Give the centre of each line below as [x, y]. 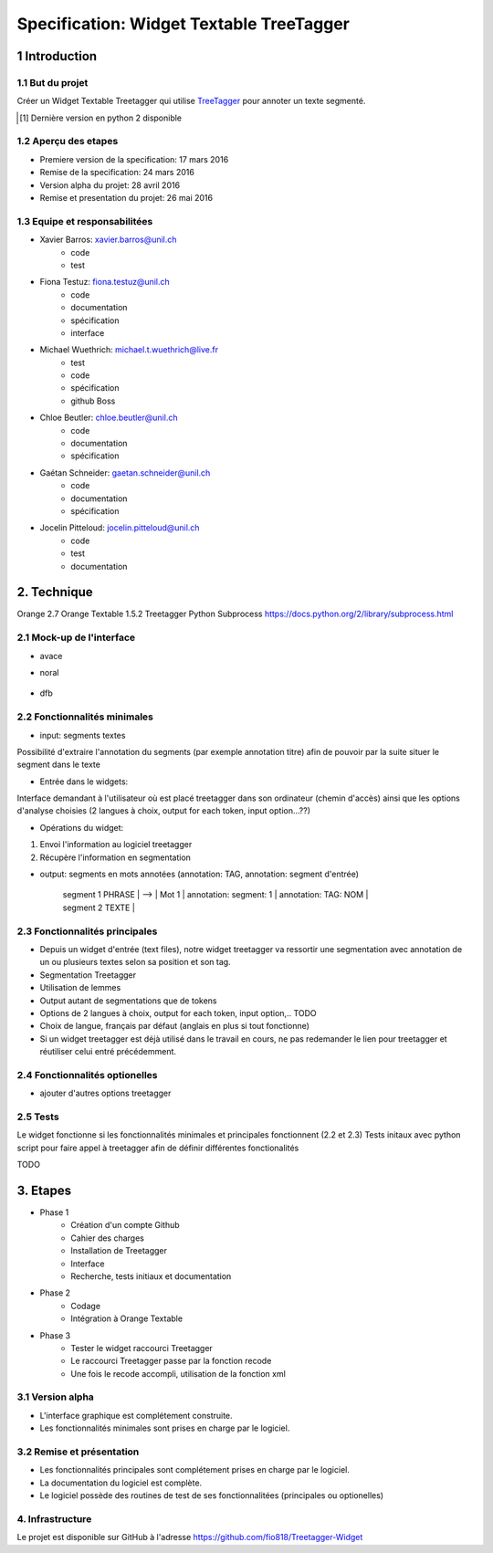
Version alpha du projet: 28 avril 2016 [110, 185]
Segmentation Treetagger [88, 975]
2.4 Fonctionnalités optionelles [87, 1075]
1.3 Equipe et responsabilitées [85, 221]
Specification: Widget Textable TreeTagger [184, 24]
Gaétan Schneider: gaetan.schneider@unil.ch [125, 472]
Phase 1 [54, 1212]
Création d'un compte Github [125, 1225]
